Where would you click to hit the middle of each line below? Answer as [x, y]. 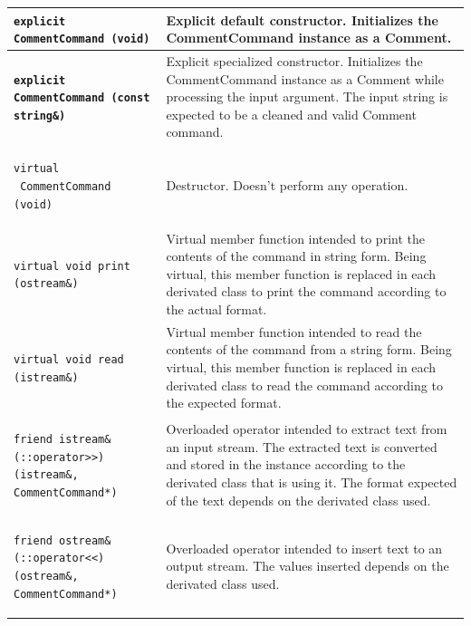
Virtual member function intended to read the [294, 331]
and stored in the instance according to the [286, 464]
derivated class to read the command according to [304, 385]
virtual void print [72, 266]
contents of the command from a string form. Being [309, 349]
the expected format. [224, 403]
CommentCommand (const [82, 98]
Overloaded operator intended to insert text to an [304, 548]
